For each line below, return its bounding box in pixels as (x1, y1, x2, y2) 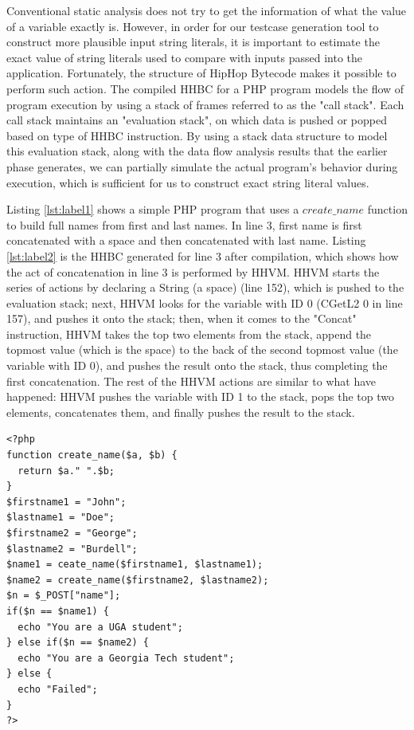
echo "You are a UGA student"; (18, 621, 183, 633)
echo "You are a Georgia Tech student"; (18, 652, 235, 664)
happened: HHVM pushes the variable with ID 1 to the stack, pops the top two (6, 388, 395, 405)
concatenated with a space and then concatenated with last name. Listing (6, 232, 366, 249)
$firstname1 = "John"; (6, 496, 127, 508)
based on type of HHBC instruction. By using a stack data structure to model (6, 127, 388, 143)
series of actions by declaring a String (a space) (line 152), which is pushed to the (6, 279, 404, 296)
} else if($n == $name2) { (6, 637, 149, 649)
